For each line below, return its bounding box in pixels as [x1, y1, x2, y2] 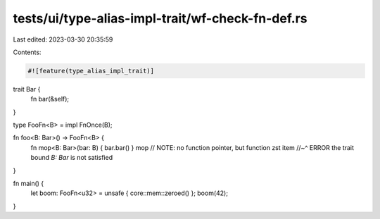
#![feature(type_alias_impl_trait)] [27, 67, 155, 75]
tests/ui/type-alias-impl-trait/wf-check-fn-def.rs [13, 11, 308, 26]
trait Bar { [13, 85, 41, 93]
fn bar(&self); [30, 95, 70, 104]
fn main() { [13, 180, 44, 188]
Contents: [13, 48, 42, 56]
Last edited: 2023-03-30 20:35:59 [13, 35, 113, 44]
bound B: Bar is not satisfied [30, 154, 113, 162]
